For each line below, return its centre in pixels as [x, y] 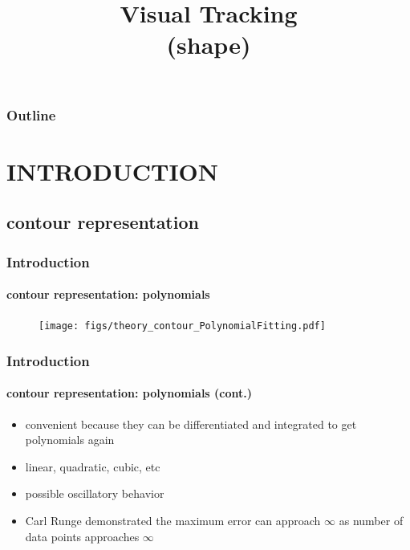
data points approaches [82, 536]
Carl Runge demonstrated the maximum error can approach [173, 520]
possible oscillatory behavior [95, 493]
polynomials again [70, 440]
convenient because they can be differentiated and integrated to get [191, 424]
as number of [371, 520]
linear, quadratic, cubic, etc [93, 466]
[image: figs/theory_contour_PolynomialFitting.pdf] [182, 326]
